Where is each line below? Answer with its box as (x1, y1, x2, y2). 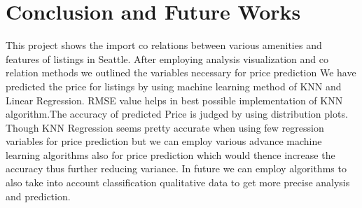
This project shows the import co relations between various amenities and (6, 38, 322, 53)
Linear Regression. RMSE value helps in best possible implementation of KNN (6, 92, 343, 107)
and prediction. (6, 188, 71, 203)
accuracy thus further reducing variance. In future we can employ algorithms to (6, 161, 347, 176)
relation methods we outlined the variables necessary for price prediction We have (6, 65, 356, 80)
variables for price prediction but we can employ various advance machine (6, 134, 322, 148)
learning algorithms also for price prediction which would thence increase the (6, 147, 335, 162)
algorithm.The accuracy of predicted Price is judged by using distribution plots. (6, 106, 348, 121)
